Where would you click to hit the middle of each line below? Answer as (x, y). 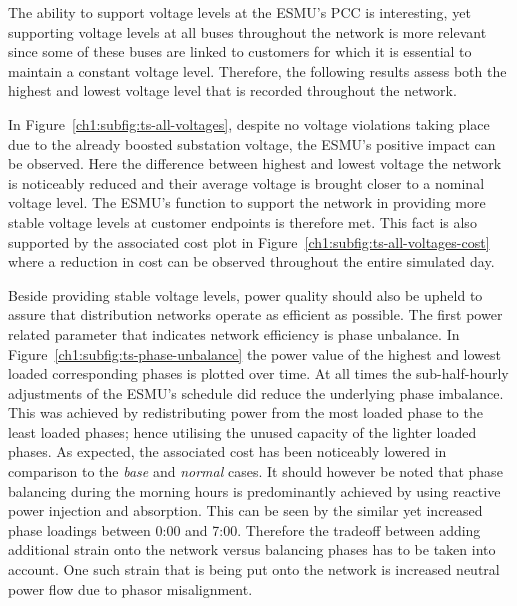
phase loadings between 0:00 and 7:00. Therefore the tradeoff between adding (244, 529)
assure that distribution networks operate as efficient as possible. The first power (255, 314)
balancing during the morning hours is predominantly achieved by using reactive (254, 490)
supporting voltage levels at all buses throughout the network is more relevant (247, 31)
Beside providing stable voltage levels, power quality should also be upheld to (245, 294)
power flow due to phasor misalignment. (130, 588)
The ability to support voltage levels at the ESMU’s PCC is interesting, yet (239, 12)
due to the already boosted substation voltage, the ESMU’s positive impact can (252, 143)
